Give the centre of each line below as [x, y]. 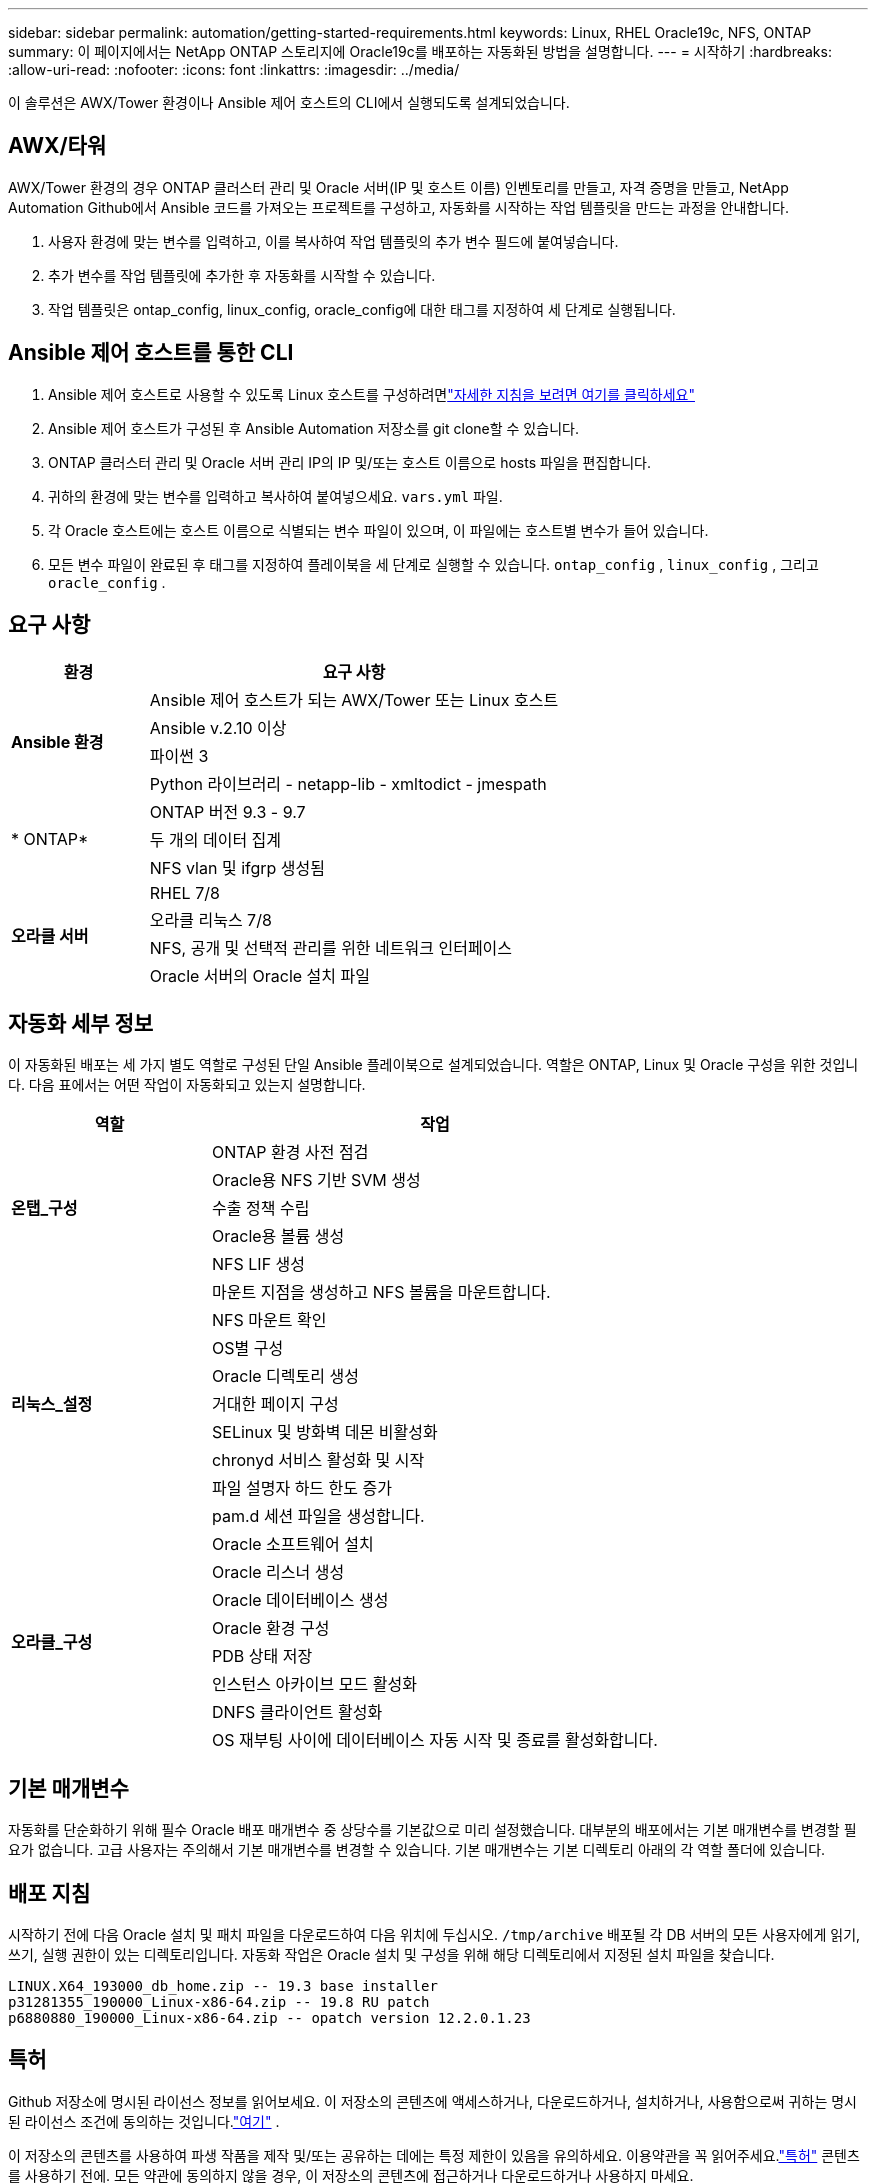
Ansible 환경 [57, 741]
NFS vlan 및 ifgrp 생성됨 [237, 867]
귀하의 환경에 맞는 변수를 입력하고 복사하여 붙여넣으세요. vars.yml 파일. [275, 496]
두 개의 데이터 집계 [215, 839]
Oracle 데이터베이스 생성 [300, 1600]
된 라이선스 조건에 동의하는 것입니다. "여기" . [144, 2121]
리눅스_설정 [52, 1404]
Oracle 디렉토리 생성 [285, 1376]
